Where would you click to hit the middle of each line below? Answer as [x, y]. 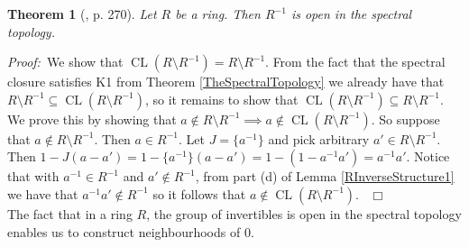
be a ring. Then [218, 14]
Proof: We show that [65, 62]
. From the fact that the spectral [355, 62]
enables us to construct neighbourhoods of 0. [131, 231]
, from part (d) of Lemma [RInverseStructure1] [325, 176]
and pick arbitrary [319, 138]
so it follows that [199, 193]
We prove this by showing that [92, 119]
